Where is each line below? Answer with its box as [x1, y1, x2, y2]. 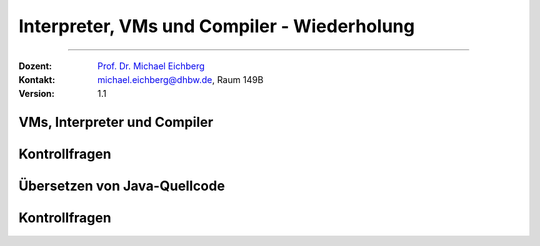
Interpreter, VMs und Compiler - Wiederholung [18, 15, 415, 37]
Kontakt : [18, 73, 56, 85]
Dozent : [18, 60, 53, 72]
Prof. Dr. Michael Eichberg [97, 60, 205, 72]
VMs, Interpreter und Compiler [18, 114, 214, 131]
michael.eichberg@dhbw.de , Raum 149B [97, 73, 264, 85]
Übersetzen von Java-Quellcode [18, 178, 225, 195]
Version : [18, 88, 55, 100]
